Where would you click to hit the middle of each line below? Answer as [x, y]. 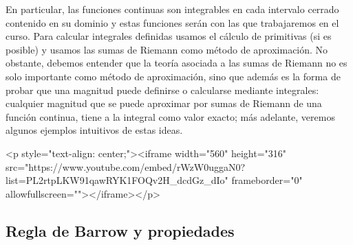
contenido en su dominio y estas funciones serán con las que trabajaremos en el [172, 22]
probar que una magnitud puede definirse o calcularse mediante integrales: [162, 90]
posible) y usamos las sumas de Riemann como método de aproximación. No [167, 49]
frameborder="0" [267, 180]
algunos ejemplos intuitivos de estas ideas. [94, 130]
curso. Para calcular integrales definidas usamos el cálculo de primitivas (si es [169, 36]
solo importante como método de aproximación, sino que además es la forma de [173, 76]
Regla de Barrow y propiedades [120, 230]
